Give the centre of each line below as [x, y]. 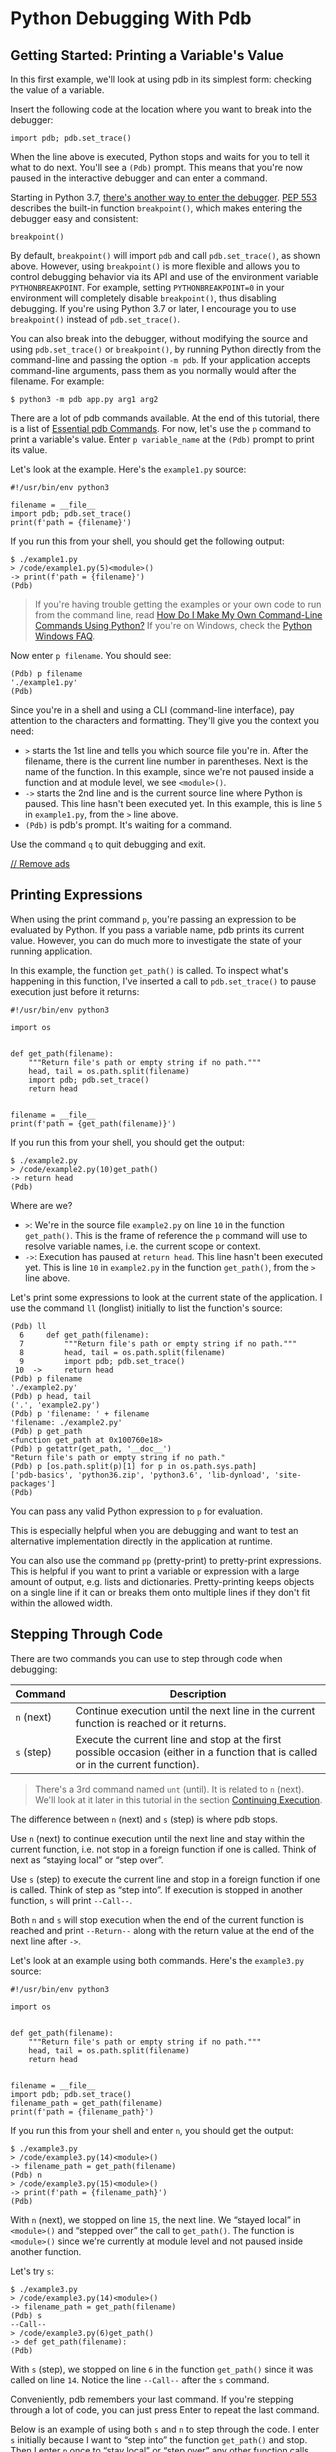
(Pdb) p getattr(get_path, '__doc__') [91, 1448]
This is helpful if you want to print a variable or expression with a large [155, 1571]
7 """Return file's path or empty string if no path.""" [158, 1343]
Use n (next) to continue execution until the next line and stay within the [158, 1838]
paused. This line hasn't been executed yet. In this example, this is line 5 [173, 803]
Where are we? [41, 1205]
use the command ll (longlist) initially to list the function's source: [146, 1308]
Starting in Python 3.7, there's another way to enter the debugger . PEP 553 [164, 197]
